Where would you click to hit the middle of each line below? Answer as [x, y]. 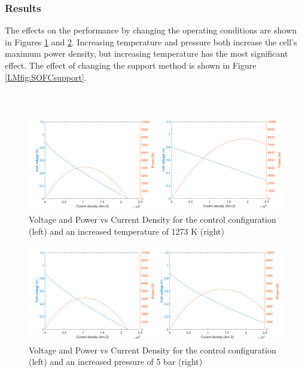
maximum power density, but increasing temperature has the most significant [147, 53]
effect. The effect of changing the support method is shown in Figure [131, 65]
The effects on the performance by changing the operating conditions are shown [151, 30]
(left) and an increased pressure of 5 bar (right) [116, 362]
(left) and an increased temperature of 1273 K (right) [126, 231]
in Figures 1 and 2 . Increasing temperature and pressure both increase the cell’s [151, 41]
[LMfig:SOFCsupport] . [46, 77]
